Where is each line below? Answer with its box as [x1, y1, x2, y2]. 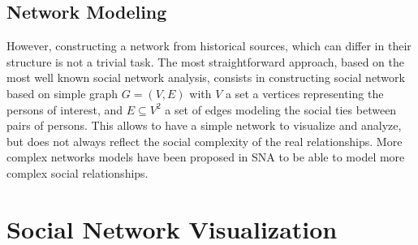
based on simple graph [6, 84, 119, 101]
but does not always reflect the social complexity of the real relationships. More [6, 132, 403, 149]
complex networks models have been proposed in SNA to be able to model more [6, 148, 405, 165]
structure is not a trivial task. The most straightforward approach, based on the [6, 53, 404, 70]
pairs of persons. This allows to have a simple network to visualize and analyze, [6, 117, 402, 134]
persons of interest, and [6, 101, 123, 118]
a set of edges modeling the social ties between [165, 101, 397, 118]
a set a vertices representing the [226, 84, 384, 101]
